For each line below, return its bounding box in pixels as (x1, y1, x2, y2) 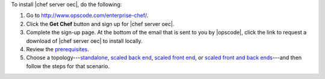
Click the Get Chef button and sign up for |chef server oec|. (26, 20, 175, 27)
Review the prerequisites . (26, 45, 90, 52)
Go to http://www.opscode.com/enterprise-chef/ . (26, 12, 149, 19)
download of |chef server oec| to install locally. (26, 37, 143, 45)
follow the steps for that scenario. (26, 62, 110, 69)
